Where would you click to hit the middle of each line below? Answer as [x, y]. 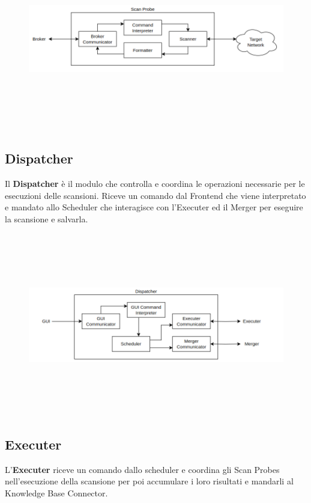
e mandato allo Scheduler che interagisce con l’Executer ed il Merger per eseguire [154, 207]
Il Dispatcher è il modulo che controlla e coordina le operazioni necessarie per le [155, 184]
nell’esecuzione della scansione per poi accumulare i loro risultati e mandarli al [149, 481]
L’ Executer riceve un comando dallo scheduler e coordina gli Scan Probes [142, 469]
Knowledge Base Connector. [56, 492]
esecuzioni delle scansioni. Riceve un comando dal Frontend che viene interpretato [155, 195]
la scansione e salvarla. [47, 218]
